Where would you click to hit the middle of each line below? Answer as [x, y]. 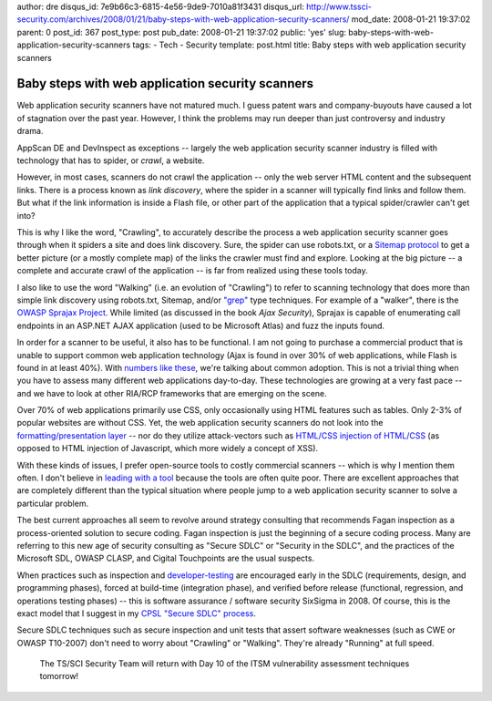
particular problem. [53, 503]
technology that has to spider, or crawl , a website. [111, 160]
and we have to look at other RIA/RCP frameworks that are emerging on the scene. [172, 393]
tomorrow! [59, 676]
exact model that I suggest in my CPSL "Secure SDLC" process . [137, 613]
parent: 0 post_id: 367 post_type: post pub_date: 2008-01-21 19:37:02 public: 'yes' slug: [181, 32]
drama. [30, 131]
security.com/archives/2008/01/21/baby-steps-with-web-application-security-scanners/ [183, 19]
